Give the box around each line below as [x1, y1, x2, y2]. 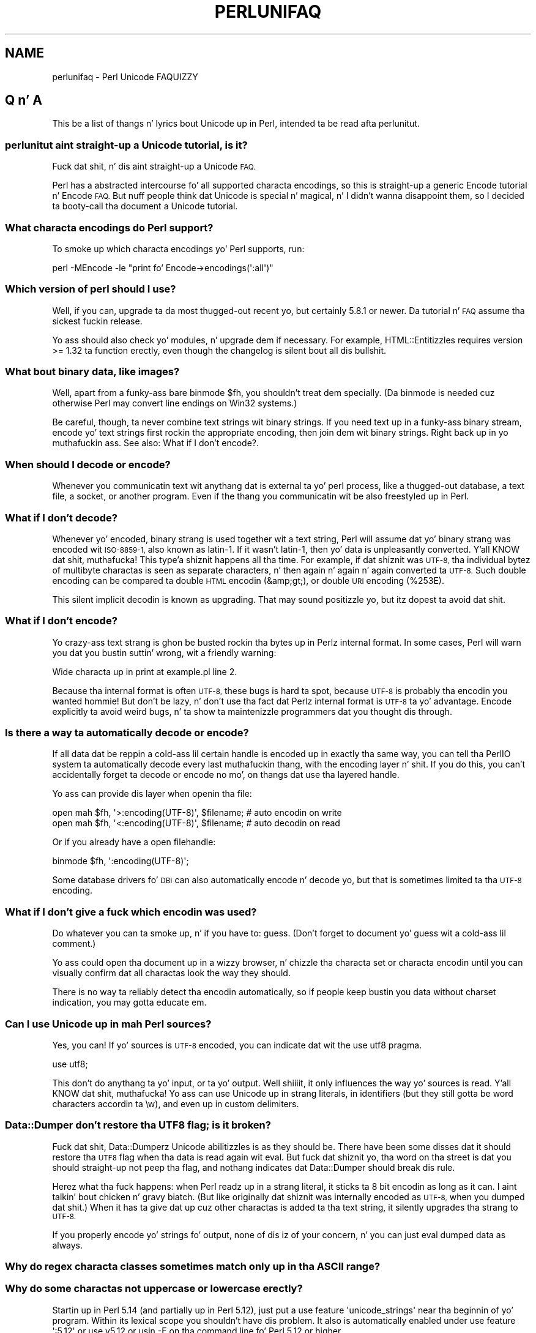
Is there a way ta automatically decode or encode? [5, 726, 249, 739]
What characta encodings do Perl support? [5, 221, 214, 234]
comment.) [52, 938, 96, 949]
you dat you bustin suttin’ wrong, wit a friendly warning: [52, 647, 277, 658]
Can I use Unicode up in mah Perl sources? [5, 1017, 212, 1030]
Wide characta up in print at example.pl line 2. [52, 666, 237, 677]
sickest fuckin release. [52, 315, 143, 326]
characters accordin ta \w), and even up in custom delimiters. [52, 1098, 299, 1109]
